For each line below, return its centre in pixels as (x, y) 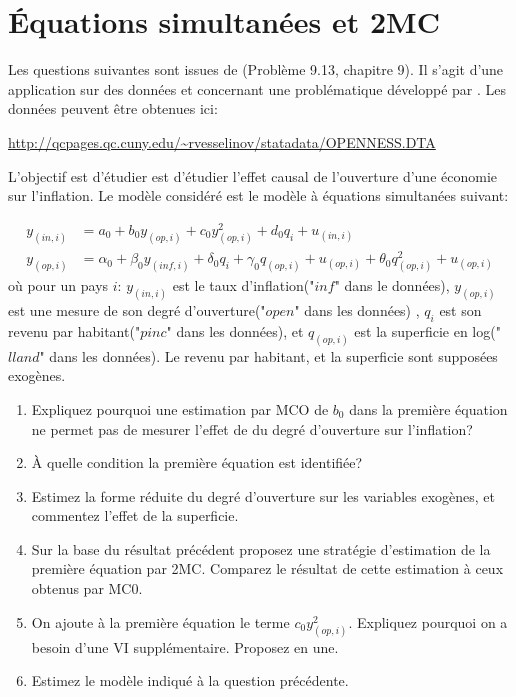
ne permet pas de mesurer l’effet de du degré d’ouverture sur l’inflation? (252, 428)
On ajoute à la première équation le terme (160, 621)
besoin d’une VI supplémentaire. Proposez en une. (185, 646)
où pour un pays (58, 285)
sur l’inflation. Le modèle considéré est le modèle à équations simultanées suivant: (258, 195)
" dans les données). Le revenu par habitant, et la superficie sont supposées (268, 355)
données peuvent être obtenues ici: (113, 108)
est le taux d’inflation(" (243, 285)
